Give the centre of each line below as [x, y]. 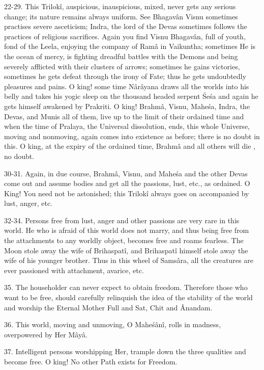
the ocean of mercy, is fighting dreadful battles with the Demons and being [121, 56]
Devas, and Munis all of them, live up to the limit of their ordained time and [124, 116]
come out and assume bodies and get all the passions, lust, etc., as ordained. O [127, 183]
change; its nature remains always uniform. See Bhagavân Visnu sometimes [121, 16]
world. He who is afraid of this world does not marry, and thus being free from [127, 230]
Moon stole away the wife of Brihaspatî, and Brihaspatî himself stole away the [126, 250]
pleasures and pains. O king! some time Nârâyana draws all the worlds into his [127, 86]
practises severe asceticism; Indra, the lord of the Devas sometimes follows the [126, 26]
